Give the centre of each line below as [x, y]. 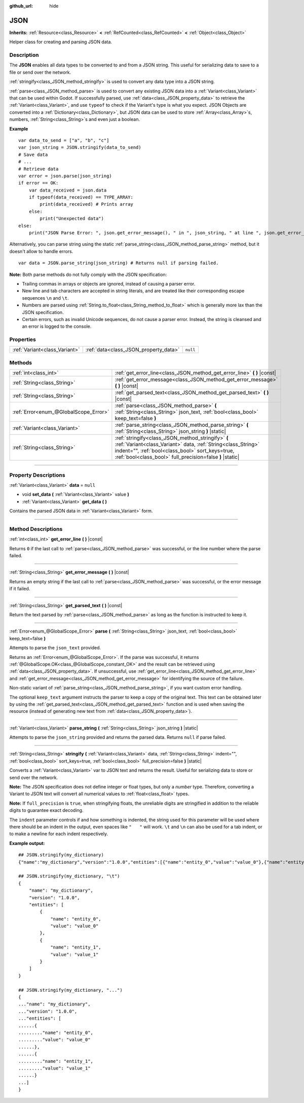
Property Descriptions [37, 475]
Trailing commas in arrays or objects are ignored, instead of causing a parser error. [109, 283]
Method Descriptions [36, 529]
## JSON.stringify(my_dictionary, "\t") [69, 876]
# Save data [33, 154]
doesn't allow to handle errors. [41, 251]
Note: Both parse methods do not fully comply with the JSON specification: [88, 274]
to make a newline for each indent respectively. [59, 834]
